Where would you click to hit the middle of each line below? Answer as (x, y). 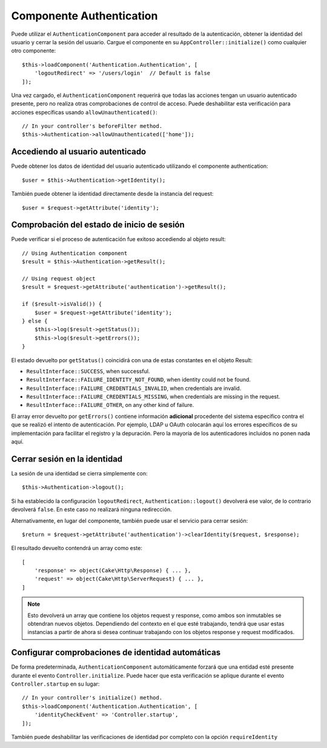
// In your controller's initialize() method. (92, 698)
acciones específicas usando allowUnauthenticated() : (84, 112)
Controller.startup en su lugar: (55, 684)
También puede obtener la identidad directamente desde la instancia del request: (113, 194)
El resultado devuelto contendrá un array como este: (77, 548)
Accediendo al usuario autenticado (79, 152)
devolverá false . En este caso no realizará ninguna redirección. (91, 509)
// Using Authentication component (75, 253)
